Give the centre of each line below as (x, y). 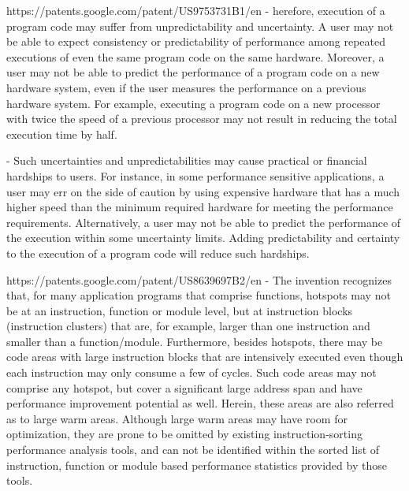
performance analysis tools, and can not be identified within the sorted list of (193, 450)
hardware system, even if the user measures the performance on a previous (186, 87)
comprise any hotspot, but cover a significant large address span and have (184, 387)
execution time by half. (62, 134)
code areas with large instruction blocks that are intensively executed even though (205, 357)
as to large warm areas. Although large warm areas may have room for (177, 418)
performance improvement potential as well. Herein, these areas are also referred (200, 403)
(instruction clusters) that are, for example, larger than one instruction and (188, 326)
